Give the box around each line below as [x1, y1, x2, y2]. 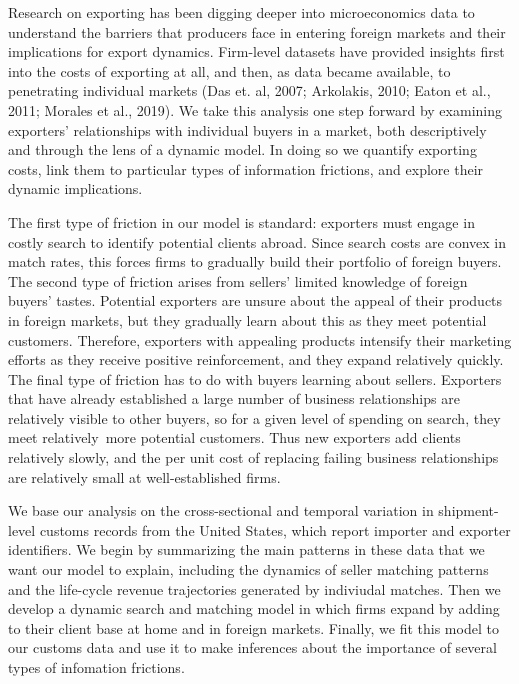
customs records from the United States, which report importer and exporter [39, 519, 511, 540]
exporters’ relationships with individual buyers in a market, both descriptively [8, 119, 487, 140]
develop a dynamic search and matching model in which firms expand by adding [8, 598, 500, 619]
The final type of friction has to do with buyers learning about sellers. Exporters [8, 368, 502, 389]
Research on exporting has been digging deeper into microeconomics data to [8, 2, 475, 22]
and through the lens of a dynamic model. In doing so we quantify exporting [8, 139, 477, 160]
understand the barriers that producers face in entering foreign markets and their [8, 21, 506, 42]
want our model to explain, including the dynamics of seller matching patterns [8, 559, 489, 580]
